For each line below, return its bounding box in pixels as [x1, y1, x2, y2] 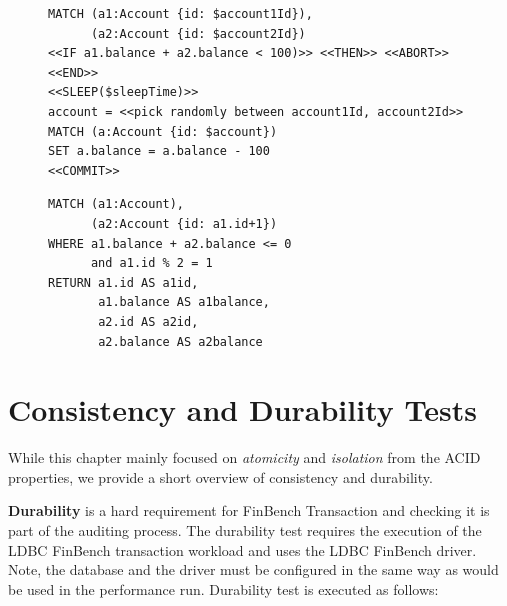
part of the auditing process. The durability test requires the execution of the [8, 520, 482, 540]
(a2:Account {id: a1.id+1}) [90, 216, 278, 231]
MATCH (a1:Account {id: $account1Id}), [48, 7, 313, 21]
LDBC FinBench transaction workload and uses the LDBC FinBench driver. [8, 539, 477, 560]
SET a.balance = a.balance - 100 [48, 144, 270, 159]
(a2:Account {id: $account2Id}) [90, 26, 306, 41]
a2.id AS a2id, [98, 314, 199, 329]
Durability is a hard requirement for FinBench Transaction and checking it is [8, 500, 490, 521]
